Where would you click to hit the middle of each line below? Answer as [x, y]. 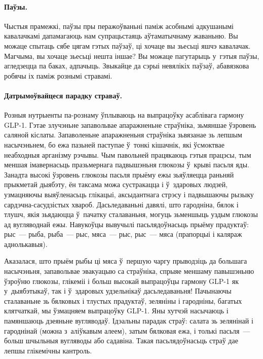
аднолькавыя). [26, 244]
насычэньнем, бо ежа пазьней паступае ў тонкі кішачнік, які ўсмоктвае [114, 144]
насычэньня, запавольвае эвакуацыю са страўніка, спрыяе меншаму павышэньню [129, 271]
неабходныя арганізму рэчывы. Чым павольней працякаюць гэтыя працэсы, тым [128, 154]
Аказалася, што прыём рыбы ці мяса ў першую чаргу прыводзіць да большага [126, 261]
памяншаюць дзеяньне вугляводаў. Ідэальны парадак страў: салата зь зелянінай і [129, 321]
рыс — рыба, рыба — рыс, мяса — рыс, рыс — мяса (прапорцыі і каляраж [123, 234]
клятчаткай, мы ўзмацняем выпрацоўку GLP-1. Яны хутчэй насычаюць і [116, 311]
